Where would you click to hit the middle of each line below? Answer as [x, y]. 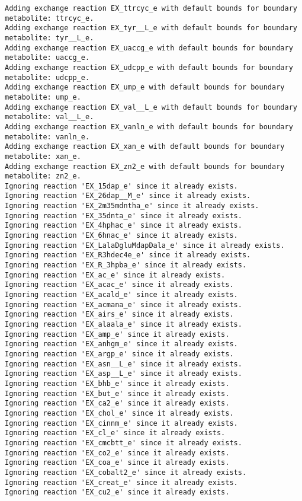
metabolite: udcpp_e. [47, 77]
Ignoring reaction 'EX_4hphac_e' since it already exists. [123, 226]
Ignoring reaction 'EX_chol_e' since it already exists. [119, 413]
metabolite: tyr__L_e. [49, 38]
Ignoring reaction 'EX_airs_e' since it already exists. [119, 315]
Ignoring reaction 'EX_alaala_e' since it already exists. [123, 324]
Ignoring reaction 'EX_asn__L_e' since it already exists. [123, 364]
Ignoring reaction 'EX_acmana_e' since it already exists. [123, 304]
